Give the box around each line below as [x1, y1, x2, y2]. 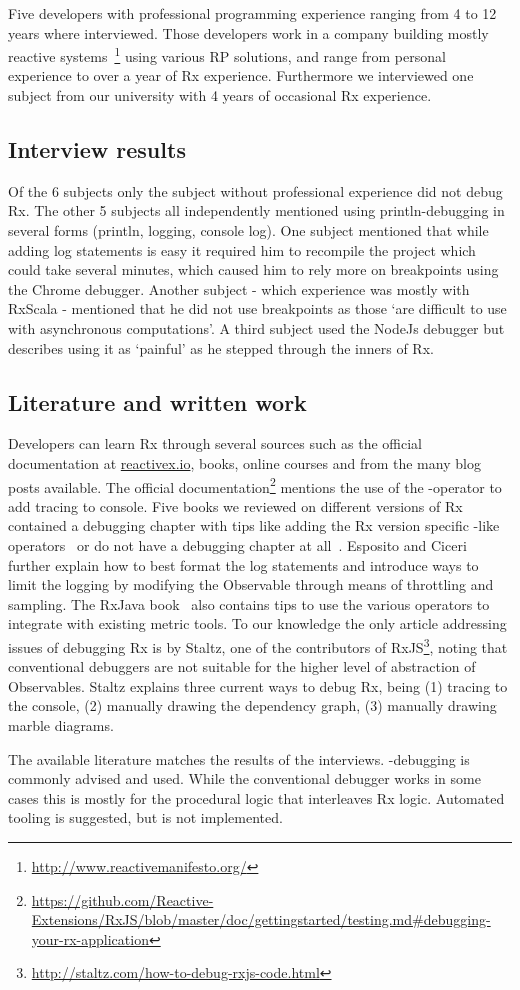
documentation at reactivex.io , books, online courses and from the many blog [8, 452, 481, 473]
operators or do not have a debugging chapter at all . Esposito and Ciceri [8, 535, 467, 555]
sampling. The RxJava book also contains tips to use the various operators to [8, 593, 490, 614]
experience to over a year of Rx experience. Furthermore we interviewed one [8, 65, 474, 86]
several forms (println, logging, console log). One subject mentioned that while [8, 220, 489, 241]
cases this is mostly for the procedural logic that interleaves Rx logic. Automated [8, 787, 505, 808]
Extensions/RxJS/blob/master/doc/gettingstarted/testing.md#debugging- [31, 909, 491, 930]
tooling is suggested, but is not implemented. [8, 807, 283, 828]
